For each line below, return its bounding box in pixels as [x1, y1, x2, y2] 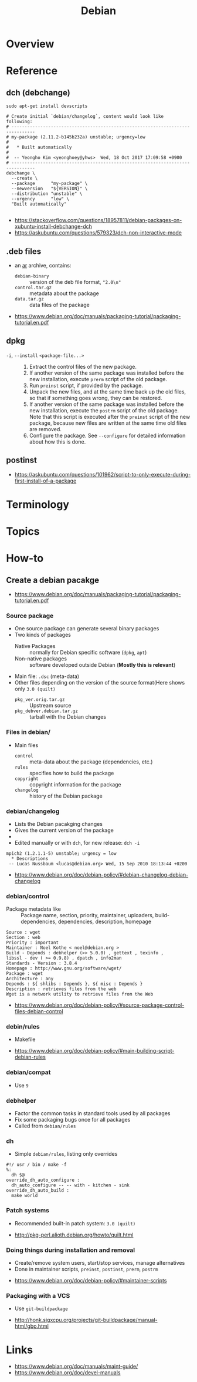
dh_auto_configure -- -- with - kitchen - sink [11, 1182, 130, 1188]
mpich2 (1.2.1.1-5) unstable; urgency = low [6, 850, 117, 857]
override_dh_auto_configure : [6, 1177, 80, 1183]
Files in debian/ [6, 728, 51, 736]
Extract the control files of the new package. [29, 363, 137, 370]
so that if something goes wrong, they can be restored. [29, 394, 162, 401]
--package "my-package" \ [11, 181, 88, 187]
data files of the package [29, 302, 90, 308]
